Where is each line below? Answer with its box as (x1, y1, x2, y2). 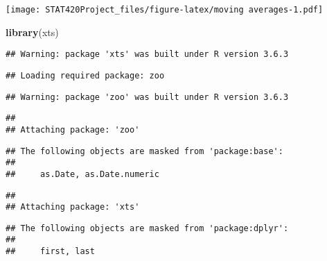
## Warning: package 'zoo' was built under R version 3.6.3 (6, 92, 289, 102)
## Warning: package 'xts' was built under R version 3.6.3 (6, 49, 289, 60)
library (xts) (6, 24, 59, 39)
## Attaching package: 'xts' (6, 202, 140, 212)
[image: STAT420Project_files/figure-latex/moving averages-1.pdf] (6, 5, 324, 15)
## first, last (6, 246, 95, 257)
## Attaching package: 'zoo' (6, 124, 140, 135)
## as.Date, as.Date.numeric (6, 169, 159, 179)
